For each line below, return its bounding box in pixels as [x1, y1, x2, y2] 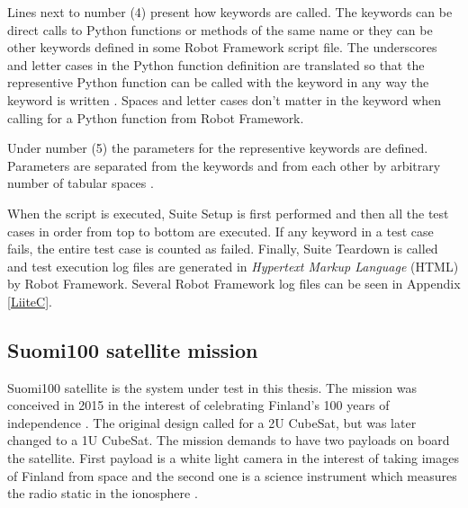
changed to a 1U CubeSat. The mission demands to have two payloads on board [7, 431, 450, 450]
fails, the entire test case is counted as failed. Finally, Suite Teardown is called [7, 239, 438, 258]
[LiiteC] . [7, 291, 52, 310]
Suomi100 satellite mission [7, 335, 258, 363]
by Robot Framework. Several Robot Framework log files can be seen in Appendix [7, 274, 461, 293]
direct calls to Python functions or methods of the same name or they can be [7, 20, 433, 39]
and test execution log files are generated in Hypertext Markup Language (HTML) [7, 256, 459, 275]
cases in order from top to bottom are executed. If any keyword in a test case [7, 221, 434, 240]
